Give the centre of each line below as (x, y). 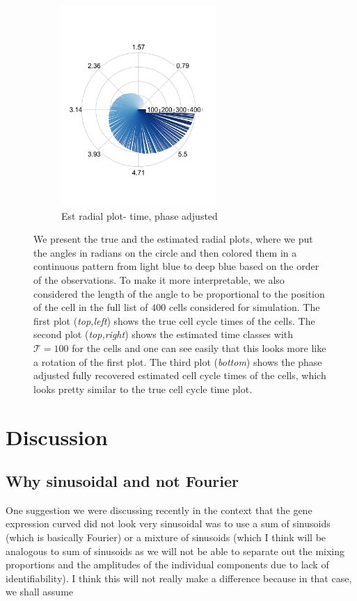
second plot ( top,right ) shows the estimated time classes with (164, 334)
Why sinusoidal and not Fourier (122, 481)
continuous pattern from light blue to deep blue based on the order (176, 266)
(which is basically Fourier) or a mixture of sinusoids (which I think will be (166, 537)
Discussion (57, 436)
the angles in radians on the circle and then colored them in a (165, 252)
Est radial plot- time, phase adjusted (140, 215)
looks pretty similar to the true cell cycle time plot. (143, 388)
